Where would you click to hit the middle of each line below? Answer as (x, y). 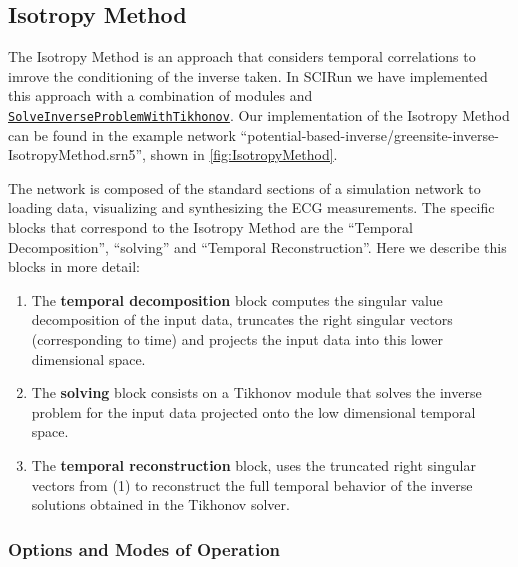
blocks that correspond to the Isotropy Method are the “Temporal (210, 227)
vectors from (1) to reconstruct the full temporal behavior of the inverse (252, 484)
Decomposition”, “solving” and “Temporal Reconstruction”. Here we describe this (257, 246)
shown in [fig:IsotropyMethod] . (244, 154)
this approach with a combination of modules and (160, 95)
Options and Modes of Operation (144, 548)
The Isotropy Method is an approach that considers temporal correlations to (242, 56)
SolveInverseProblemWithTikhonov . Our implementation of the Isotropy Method (259, 114)
